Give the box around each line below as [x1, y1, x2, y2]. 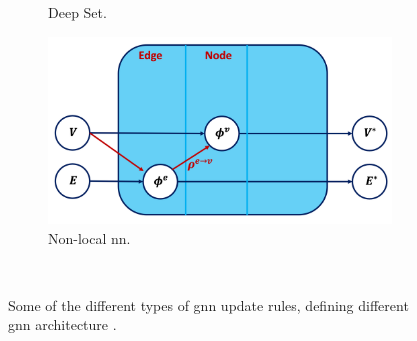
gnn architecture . [8, 314, 117, 335]
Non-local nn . [48, 227, 131, 248]
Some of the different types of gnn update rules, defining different [8, 294, 409, 315]
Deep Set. [48, 2, 107, 22]
